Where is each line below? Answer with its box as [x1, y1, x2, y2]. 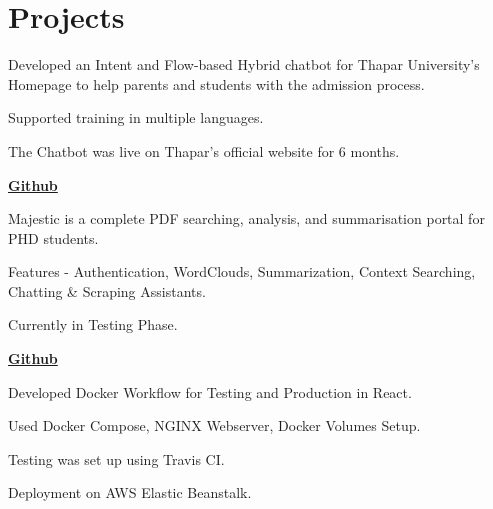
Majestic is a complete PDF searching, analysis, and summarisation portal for [8, 208, 485, 229]
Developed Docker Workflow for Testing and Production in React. [8, 381, 412, 402]
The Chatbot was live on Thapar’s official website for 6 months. [8, 140, 400, 161]
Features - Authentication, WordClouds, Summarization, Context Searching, [8, 261, 476, 282]
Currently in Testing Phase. [8, 314, 178, 335]
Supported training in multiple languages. [8, 107, 264, 128]
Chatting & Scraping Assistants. [8, 280, 206, 301]
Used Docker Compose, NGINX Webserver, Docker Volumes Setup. [8, 415, 421, 436]
